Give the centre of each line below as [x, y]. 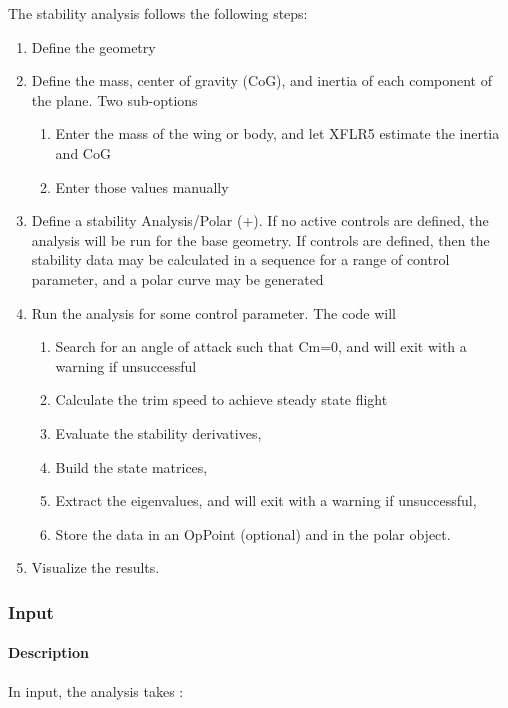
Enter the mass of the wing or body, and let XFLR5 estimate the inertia [277, 133]
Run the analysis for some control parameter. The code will [213, 312]
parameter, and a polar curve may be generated [177, 278]
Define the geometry [93, 46]
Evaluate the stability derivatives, [158, 432]
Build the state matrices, [131, 466]
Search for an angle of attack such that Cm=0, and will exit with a [261, 346]
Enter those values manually [142, 186]
